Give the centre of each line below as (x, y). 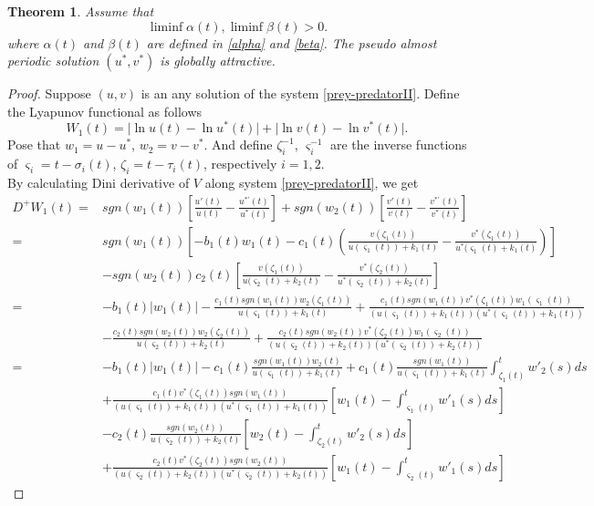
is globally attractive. (218, 61)
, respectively (240, 164)
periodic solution (53, 61)
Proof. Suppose (49, 93)
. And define (238, 145)
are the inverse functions (399, 145)
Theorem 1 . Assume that (81, 11)
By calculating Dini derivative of (99, 183)
